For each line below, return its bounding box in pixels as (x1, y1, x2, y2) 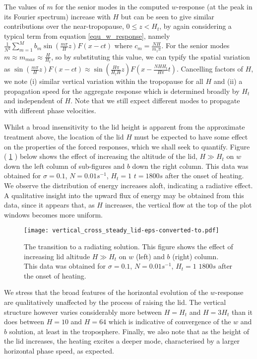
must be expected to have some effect (134, 132, 248, 142)
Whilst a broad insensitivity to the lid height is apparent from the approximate (4, 122, 245, 132)
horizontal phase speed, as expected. (4, 345, 114, 356)
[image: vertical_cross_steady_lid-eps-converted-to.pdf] (24, 227, 219, 234)
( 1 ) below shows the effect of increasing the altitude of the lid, (4, 151, 197, 161)
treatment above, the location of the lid (4, 132, 124, 142)
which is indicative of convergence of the (108, 316, 231, 327)
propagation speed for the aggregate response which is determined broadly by (4, 85, 240, 96)
